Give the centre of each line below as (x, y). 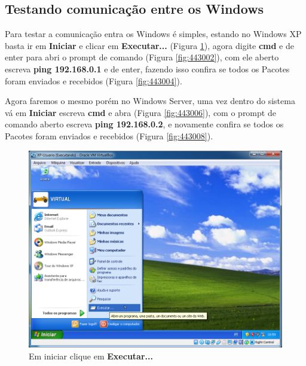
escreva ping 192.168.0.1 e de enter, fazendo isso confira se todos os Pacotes (147, 68)
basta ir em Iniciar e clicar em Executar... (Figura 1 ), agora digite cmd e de (149, 45)
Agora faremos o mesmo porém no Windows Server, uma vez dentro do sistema (150, 101)
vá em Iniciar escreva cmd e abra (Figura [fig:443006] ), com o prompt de (140, 112)
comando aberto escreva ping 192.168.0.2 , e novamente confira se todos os (144, 124)
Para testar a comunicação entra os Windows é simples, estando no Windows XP (153, 34)
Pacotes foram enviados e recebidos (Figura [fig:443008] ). (109, 135)
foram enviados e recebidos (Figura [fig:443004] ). (94, 80)
